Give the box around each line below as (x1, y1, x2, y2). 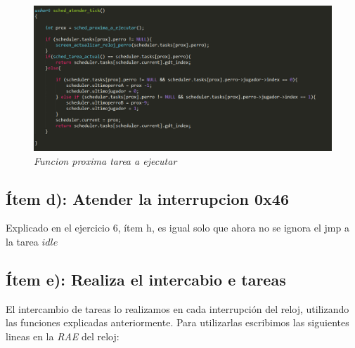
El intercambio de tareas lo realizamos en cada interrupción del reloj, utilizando (6, 301, 349, 316)
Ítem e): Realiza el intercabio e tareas (6, 269, 286, 290)
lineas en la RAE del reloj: (6, 329, 120, 343)
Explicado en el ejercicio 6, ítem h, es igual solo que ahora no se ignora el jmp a (6, 220, 349, 235)
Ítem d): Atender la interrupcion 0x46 (6, 187, 289, 209)
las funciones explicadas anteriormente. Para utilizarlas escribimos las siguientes (6, 315, 349, 330)
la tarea (6, 234, 39, 249)
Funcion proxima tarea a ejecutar (34, 153, 177, 168)
